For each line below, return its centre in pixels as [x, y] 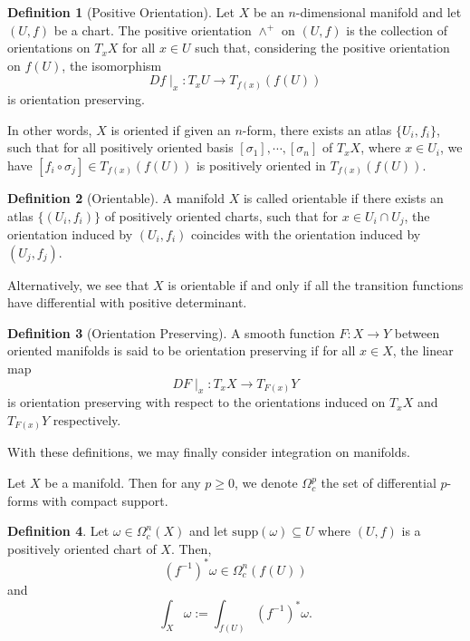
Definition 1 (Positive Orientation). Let [121, 12]
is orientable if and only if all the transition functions [316, 284]
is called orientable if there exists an [343, 197]
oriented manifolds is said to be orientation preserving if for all [182, 350]
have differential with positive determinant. [127, 302]
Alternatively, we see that [78, 284]
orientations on [49, 48]
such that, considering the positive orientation [322, 48]
